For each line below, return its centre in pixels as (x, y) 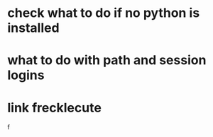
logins (26, 75)
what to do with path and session (107, 60)
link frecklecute (54, 108)
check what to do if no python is (104, 13)
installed (33, 28)
